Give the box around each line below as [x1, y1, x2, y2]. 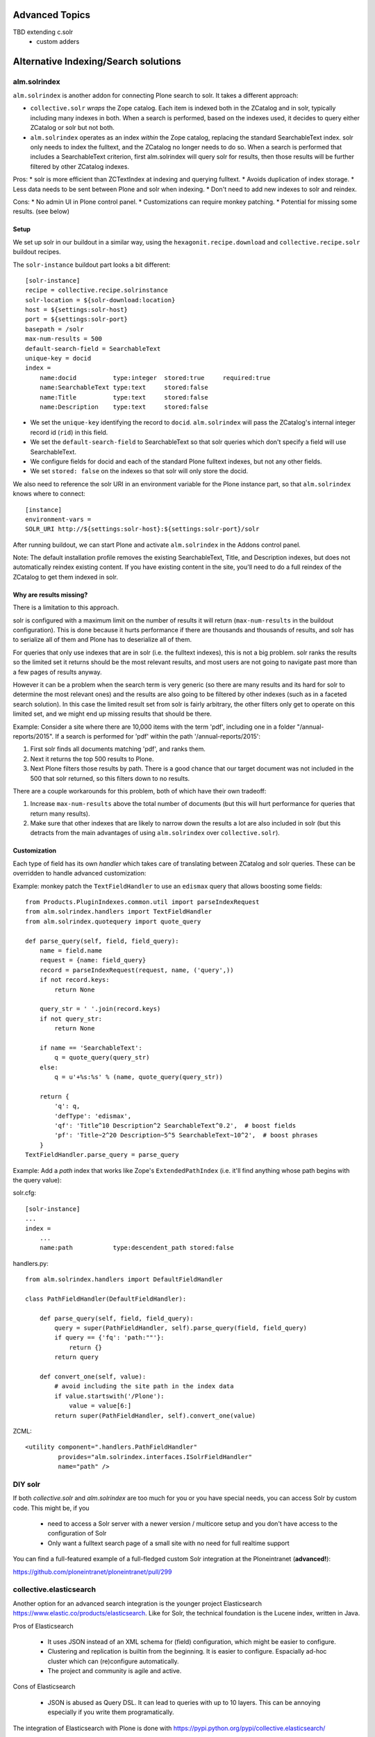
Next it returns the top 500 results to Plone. [30, 755, 154, 763]
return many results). [30, 809, 90, 818]
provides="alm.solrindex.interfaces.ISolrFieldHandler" [58, 1453, 253, 1460]
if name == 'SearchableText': [39, 1044, 142, 1052]
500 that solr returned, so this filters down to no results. [30, 774, 190, 782]
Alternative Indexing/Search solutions [12, 56, 181, 67]
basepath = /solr [25, 325, 84, 333]
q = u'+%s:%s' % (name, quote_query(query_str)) [54, 1073, 224, 1081]
